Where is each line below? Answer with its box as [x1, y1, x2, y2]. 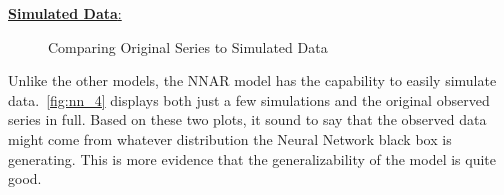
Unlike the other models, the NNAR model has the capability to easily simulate [8, 70, 497, 91]
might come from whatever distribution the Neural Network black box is [8, 128, 452, 149]
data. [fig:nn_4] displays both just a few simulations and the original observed [8, 89, 490, 110]
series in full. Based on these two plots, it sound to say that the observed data [8, 109, 487, 130]
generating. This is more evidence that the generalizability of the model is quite [8, 148, 496, 169]
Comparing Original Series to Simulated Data [48, 36, 328, 57]
